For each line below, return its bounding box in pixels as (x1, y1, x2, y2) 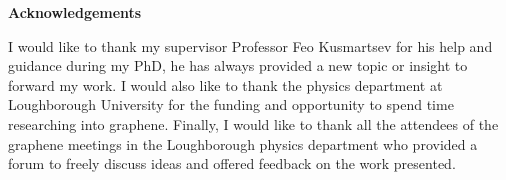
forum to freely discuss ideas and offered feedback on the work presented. (8, 153, 456, 174)
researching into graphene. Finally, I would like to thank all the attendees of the (8, 113, 499, 134)
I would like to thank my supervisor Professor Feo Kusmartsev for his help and (8, 35, 493, 56)
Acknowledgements (8, 2, 142, 22)
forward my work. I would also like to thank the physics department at (8, 74, 443, 95)
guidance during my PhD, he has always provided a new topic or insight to (8, 55, 468, 76)
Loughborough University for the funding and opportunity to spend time (8, 94, 454, 115)
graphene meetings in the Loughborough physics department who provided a (8, 133, 478, 154)
